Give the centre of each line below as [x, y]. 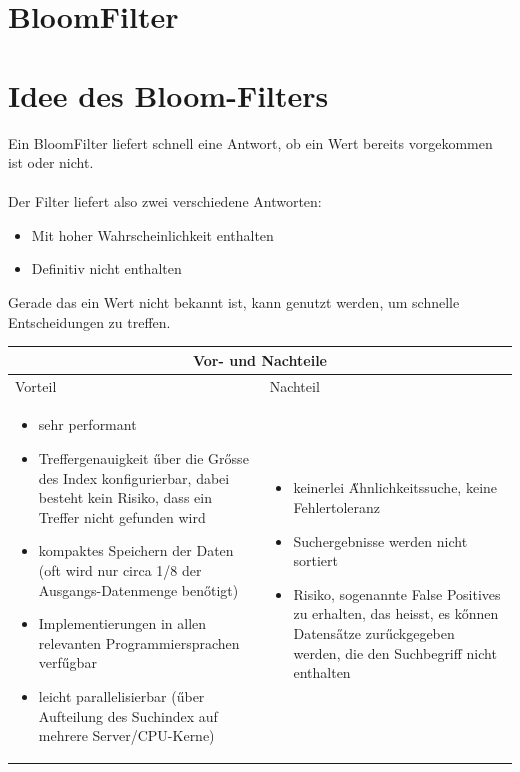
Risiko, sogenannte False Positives [397, 593]
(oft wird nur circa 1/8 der [120, 570]
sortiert [315, 560]
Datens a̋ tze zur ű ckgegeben [374, 632]
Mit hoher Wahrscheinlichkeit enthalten [152, 234]
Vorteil [36, 385]
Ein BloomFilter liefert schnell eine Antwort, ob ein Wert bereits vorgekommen [250, 142]
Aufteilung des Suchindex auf [128, 715]
